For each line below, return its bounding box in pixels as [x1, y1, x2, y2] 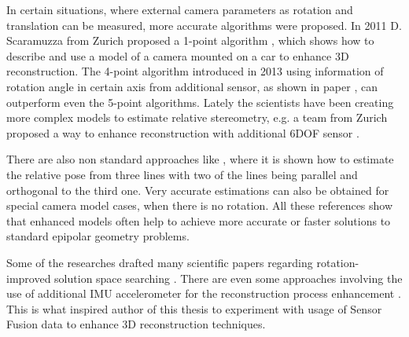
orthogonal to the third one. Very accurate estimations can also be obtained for [6, 181, 389, 198]
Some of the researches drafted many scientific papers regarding [6, 254, 313, 270]
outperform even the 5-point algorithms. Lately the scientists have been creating [6, 93, 394, 110]
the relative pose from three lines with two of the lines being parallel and [6, 166, 358, 182]
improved [6, 269, 51, 286]
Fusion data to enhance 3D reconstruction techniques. [6, 316, 266, 332]
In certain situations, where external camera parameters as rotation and [6, 2, 353, 17]
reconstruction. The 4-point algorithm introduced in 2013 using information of [6, 63, 384, 79]
